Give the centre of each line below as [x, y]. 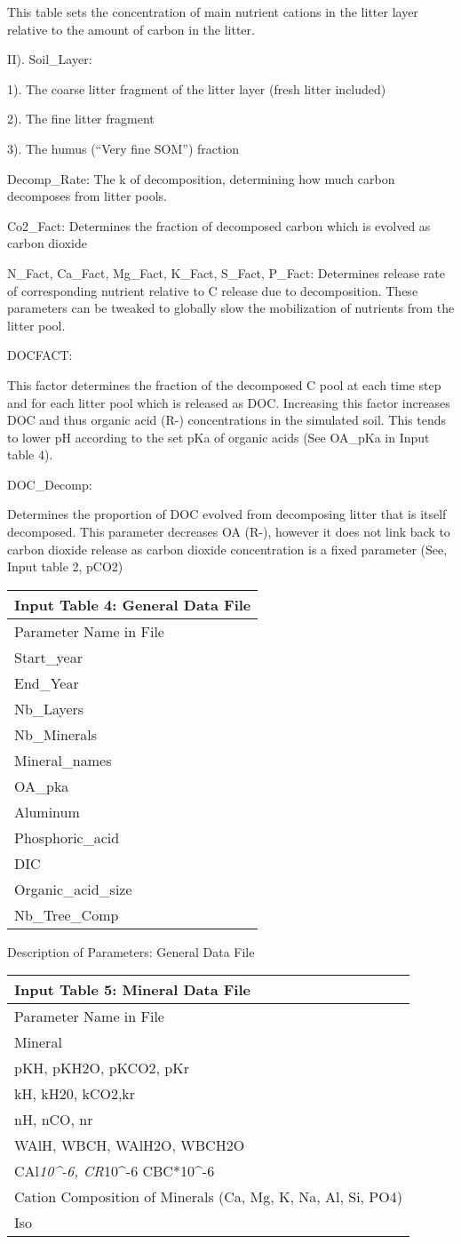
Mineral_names [63, 760]
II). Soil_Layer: [50, 59]
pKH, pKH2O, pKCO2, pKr [102, 1068]
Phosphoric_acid [67, 837]
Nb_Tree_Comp [67, 914]
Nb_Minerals [56, 734]
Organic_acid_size [73, 889]
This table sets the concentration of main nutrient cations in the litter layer [213, 12]
